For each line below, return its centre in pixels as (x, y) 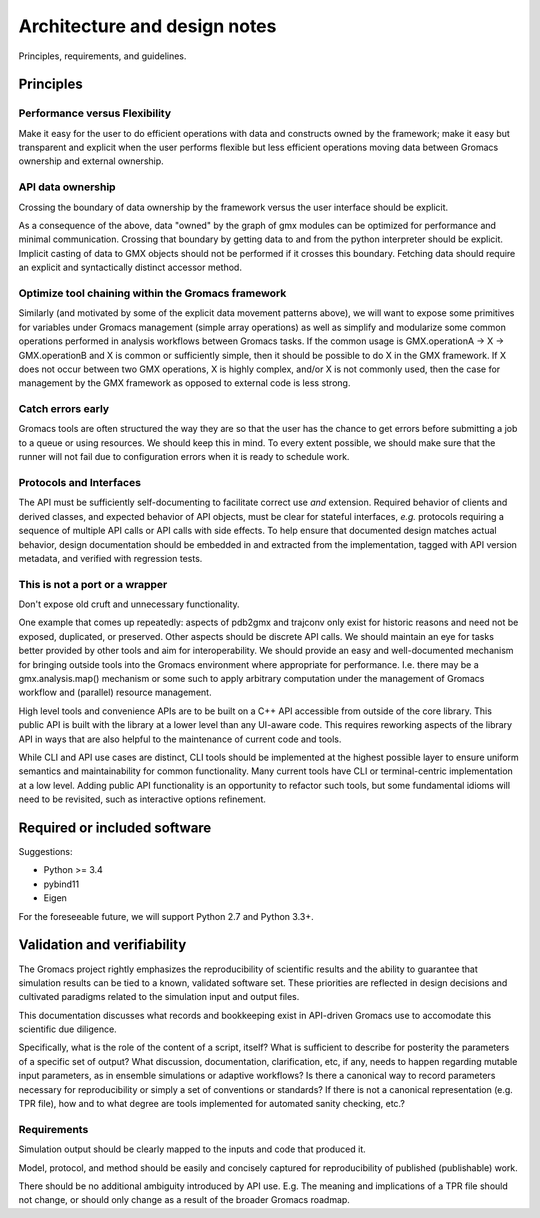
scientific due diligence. (67, 1029)
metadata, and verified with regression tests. (110, 558)
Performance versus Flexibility (95, 113)
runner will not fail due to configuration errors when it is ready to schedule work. (184, 457)
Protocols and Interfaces (80, 482)
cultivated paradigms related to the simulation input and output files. (159, 997)
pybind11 (61, 884)
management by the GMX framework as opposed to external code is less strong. (184, 383)
